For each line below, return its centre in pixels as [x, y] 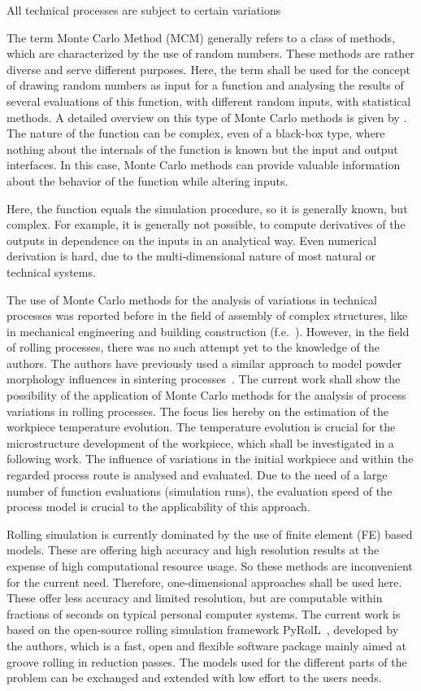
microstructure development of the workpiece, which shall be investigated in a [200, 442]
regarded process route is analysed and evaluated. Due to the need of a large [197, 475]
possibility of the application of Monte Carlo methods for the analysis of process [206, 395]
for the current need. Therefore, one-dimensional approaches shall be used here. [204, 582]
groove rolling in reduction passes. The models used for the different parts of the [207, 661]
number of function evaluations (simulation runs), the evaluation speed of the [200, 490]
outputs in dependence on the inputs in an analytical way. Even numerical [192, 240]
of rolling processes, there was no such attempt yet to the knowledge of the [193, 347]
